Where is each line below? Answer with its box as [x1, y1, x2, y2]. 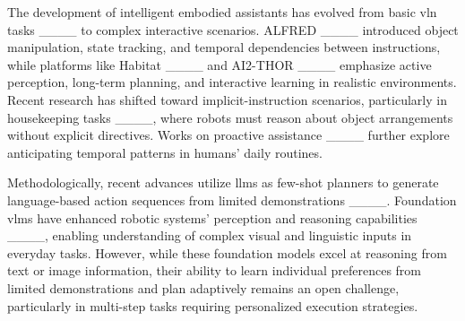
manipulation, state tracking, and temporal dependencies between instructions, [7, 38, 441, 56]
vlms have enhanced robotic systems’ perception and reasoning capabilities [7, 208, 418, 227]
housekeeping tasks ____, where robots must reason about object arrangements [7, 108, 453, 126]
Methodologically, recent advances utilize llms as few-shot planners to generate [7, 173, 439, 192]
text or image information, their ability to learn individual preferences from [7, 261, 422, 280]
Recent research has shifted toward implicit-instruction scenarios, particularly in [7, 90, 447, 108]
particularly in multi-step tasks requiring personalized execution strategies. [7, 296, 418, 315]
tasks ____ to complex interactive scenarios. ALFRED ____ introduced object [7, 20, 459, 39]
